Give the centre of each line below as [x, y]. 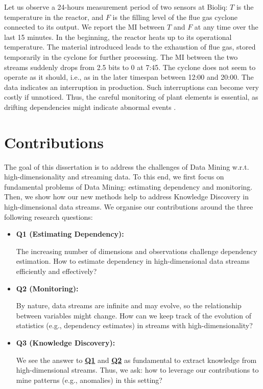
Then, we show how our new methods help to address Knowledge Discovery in [126, 197]
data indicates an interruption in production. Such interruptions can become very [132, 87]
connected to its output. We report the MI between [85, 27]
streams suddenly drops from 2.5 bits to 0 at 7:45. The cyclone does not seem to [130, 67]
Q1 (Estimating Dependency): [70, 234]
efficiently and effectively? [56, 271]
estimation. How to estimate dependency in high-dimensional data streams [133, 261]
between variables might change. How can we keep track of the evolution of [134, 315]
